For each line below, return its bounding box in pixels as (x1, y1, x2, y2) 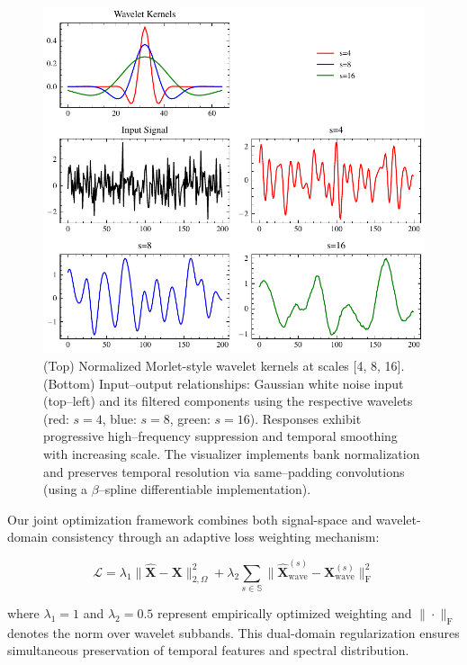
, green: (169, 409, 211, 427)
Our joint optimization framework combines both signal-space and (7, 509, 373, 528)
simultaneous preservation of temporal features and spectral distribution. (7, 641, 409, 660)
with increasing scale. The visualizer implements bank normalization (43, 445, 420, 463)
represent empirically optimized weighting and (157, 603, 412, 622)
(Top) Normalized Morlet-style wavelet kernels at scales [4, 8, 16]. (43, 356, 405, 375)
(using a (43, 480, 88, 499)
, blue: (102, 409, 137, 427)
